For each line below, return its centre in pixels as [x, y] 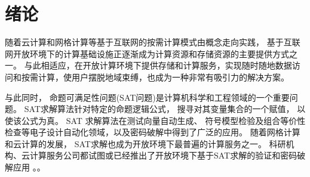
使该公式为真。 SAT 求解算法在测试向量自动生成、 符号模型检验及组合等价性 [155, 120]
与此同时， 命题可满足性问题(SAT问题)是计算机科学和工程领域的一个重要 [147, 97]
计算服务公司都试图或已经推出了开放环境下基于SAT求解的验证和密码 [163, 155]
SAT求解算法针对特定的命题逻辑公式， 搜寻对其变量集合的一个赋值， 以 [165, 109]
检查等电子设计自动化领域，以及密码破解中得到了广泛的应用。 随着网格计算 [153, 132]
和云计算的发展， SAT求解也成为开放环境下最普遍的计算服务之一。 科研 [145, 143]
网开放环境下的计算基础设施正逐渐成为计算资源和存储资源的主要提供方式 [147, 53]
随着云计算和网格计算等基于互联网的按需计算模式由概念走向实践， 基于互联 [153, 42]
